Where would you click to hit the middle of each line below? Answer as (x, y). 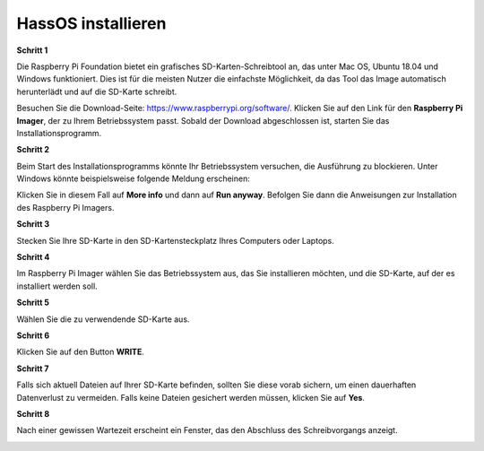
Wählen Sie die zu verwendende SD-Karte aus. (103, 319)
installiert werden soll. (57, 286)
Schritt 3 (33, 224)
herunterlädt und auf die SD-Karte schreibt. (97, 91)
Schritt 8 (33, 413)
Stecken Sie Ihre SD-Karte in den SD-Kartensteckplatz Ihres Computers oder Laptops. (176, 240)
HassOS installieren (91, 23)
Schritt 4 (33, 257)
